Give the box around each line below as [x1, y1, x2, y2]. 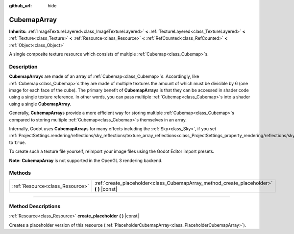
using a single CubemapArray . [9, 101, 72, 107]
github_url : [9, 3, 32, 8]
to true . [9, 140, 26, 145]
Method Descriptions [9, 203, 61, 210]
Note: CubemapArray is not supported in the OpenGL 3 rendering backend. [9, 157, 163, 164]
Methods [9, 169, 31, 176]
